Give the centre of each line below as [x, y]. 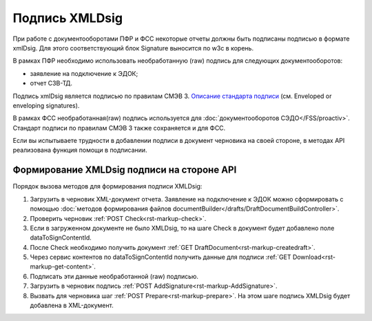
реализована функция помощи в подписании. [80, 150]
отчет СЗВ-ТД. [51, 84]
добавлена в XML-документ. [72, 305]
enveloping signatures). [46, 105]
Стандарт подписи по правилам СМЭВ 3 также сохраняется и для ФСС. [119, 128]
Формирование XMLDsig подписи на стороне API [125, 170]
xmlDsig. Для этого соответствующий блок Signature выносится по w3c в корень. [133, 48]
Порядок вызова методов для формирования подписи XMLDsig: [107, 186]
